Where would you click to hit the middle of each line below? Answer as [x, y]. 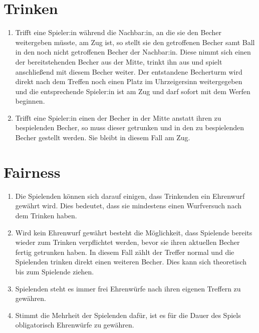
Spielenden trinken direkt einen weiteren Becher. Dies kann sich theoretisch [131, 262]
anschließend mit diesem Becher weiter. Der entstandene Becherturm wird [129, 71]
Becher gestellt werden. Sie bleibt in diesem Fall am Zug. [103, 137]
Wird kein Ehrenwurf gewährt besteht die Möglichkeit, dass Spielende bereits [134, 232]
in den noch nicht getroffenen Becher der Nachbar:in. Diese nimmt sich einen [133, 52]
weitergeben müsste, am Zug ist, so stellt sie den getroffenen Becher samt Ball [135, 42]
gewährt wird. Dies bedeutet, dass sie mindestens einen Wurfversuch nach [128, 206]
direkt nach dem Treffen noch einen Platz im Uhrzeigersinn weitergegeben [129, 81]
